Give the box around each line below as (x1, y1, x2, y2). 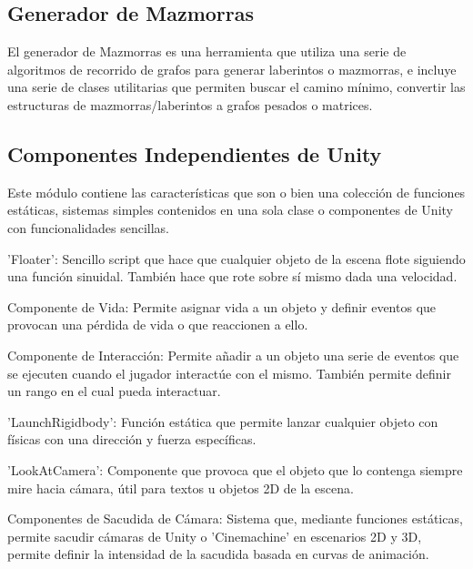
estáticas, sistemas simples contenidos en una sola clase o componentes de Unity (7, 200, 453, 219)
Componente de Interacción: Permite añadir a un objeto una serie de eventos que (7, 345, 459, 364)
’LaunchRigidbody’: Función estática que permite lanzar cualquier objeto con (7, 412, 438, 431)
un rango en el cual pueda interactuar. (7, 381, 221, 401)
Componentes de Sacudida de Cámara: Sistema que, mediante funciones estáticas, (7, 509, 463, 528)
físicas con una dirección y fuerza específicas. (7, 430, 257, 449)
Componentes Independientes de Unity (7, 139, 382, 168)
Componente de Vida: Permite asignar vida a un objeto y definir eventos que (7, 297, 437, 316)
